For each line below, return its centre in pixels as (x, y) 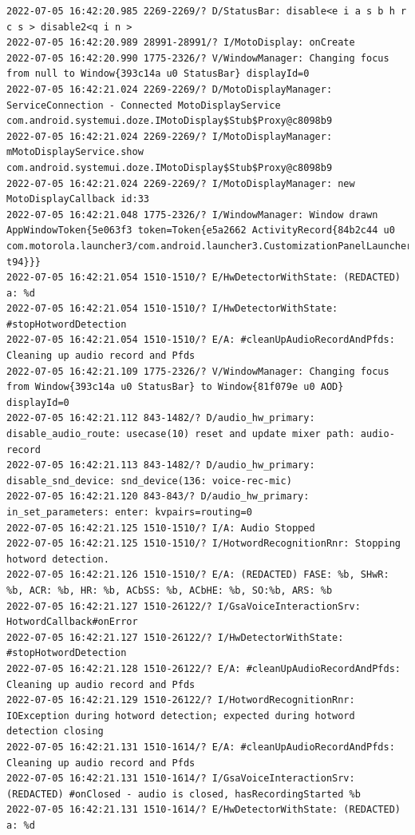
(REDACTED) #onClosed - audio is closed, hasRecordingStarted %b (184, 794)
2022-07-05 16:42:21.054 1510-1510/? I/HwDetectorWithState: (172, 309)
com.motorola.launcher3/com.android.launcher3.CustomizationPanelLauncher (209, 246)
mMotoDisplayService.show (75, 152)
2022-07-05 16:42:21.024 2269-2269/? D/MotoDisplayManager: (170, 89)
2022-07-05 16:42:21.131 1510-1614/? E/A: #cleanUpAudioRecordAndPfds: (201, 747)
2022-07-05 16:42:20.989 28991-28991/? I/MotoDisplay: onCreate (181, 43)
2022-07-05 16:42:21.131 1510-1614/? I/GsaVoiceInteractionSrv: (181, 779)
